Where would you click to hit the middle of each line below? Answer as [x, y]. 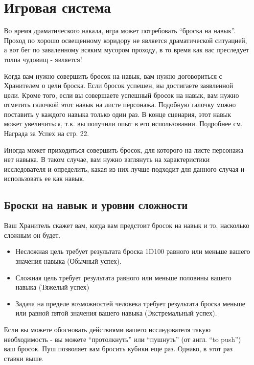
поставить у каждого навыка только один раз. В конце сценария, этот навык [117, 114]
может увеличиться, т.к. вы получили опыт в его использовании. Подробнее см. [123, 124]
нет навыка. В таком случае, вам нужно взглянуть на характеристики [107, 159]
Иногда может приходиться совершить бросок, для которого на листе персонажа [124, 149]
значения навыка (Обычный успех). [69, 261]
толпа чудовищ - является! [43, 59]
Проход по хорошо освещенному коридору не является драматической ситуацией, [126, 40]
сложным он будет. [32, 235]
